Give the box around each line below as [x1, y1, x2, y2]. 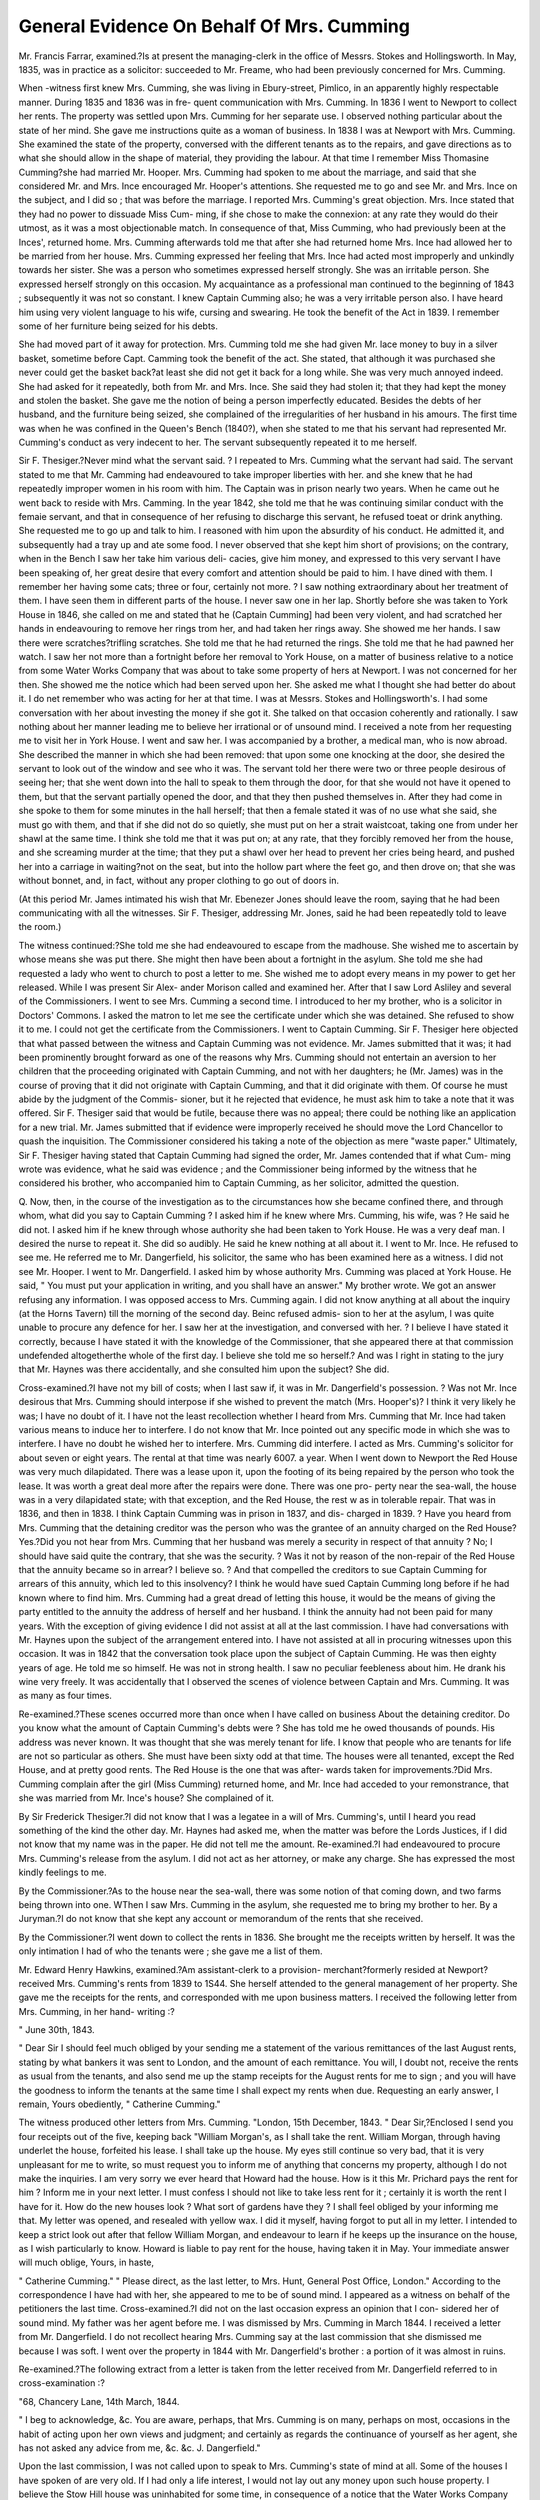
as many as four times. [18, 1690, 112, 1702]
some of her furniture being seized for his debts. [18, 320, 219, 332]
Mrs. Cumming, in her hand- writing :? [18, 2005, 175, 2017]
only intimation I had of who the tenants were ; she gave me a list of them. [18, 1945, 323, 1957]
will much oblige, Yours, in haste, [18, 2256, 155, 2269]
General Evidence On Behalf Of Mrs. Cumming [18, 15, 410, 37]
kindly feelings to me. [18, 1866, 107, 1879]
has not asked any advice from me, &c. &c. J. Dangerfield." [18, 2442, 261, 2454]
